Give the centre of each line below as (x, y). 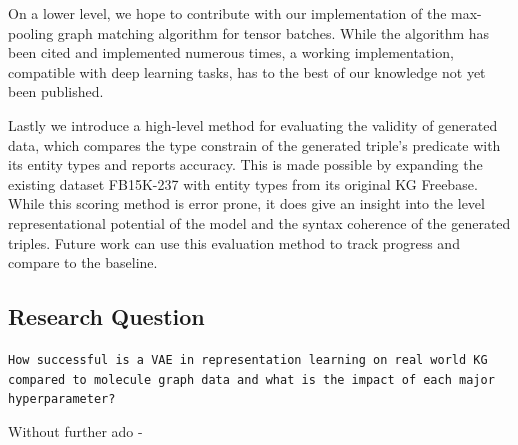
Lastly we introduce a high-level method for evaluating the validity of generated (253, 124)
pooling (31, 32)
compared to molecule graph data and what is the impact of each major (251, 379)
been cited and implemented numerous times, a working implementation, (231, 52)
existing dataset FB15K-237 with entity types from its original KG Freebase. (243, 183)
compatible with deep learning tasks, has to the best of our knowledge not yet (247, 71)
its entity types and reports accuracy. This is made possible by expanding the (245, 164)
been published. (56, 91)
